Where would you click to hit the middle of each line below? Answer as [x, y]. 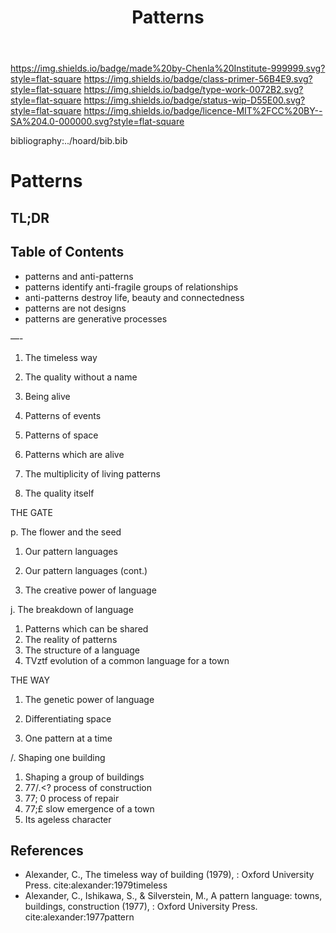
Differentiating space [68, 718]
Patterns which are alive [74, 454]
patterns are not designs [75, 308]
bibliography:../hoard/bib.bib [69, 141]
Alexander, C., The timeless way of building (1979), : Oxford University [169, 875]
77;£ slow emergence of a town [89, 808]
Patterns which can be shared [86, 628]
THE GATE [31, 512]
